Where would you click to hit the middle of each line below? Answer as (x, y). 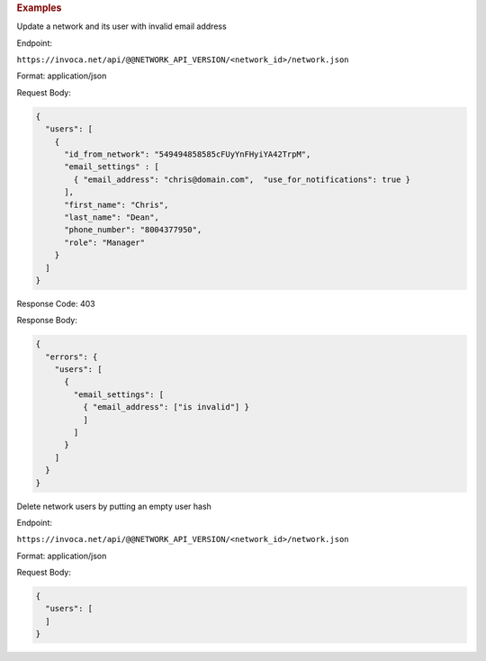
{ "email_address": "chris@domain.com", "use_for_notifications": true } (242, 179)
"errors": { (72, 357)
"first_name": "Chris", (117, 204)
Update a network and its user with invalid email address (121, 26)
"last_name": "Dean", (112, 217)
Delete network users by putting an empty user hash (114, 506)
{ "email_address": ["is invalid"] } (166, 407)
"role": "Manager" (105, 242)
